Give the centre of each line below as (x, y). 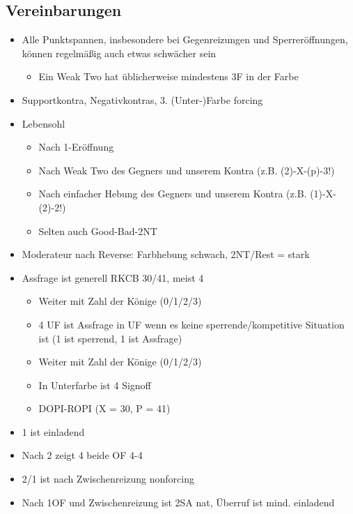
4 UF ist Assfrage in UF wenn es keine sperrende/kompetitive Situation (191, 324)
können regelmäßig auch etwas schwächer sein (119, 53)
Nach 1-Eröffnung (76, 147)
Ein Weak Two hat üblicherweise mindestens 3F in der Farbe (168, 76)
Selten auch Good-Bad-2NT (98, 230)
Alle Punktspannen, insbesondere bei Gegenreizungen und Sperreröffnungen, (185, 39)
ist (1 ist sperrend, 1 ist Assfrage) (110, 338)
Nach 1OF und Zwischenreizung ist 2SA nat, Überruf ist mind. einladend (178, 502)
